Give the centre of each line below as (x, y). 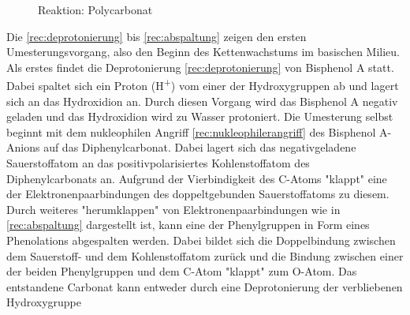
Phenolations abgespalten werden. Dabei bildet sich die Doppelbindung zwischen (201, 240)
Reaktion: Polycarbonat (95, 9)
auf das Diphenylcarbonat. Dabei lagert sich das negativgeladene (200, 147)
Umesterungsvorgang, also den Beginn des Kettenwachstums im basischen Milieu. (203, 52)
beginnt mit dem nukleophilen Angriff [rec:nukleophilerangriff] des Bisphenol (191, 131)
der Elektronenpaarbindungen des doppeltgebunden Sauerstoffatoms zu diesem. (198, 194)
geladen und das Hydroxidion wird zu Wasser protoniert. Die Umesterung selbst (200, 116)
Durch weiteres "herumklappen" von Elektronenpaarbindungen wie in (173, 209)
